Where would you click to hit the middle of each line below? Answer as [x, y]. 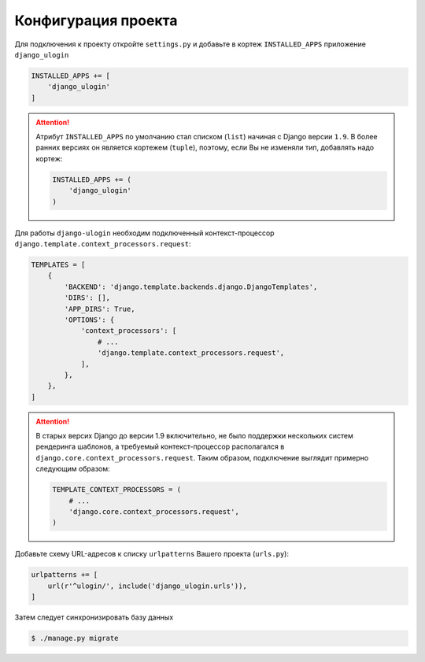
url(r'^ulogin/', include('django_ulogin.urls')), [147, 586]
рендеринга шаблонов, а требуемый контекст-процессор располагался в [160, 447]
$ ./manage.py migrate [75, 638]
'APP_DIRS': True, [100, 309]
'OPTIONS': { [89, 320]
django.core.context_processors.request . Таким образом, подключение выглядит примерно [202, 457]
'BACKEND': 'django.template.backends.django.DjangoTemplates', [191, 287]
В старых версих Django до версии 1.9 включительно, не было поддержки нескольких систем [194, 436]
